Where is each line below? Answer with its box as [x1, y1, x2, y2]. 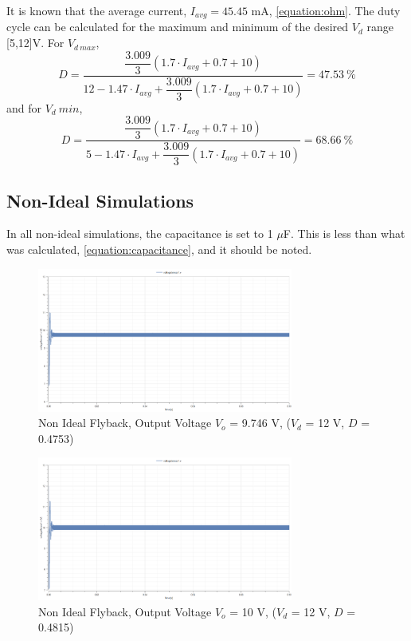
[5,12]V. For [6, 34, 65, 51]
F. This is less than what [283, 225, 405, 242]
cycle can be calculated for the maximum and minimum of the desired [6, 18, 349, 35]
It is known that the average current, [6, 2, 187, 18]
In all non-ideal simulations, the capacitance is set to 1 [6, 225, 273, 242]
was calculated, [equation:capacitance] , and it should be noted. [6, 241, 312, 258]
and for [6, 99, 42, 116]
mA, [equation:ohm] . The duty [251, 2, 401, 18]
